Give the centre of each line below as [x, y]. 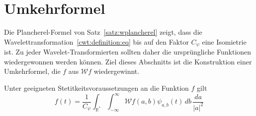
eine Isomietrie [224, 41]
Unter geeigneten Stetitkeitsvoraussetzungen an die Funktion [96, 87]
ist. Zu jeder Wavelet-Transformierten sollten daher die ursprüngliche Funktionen [128, 52]
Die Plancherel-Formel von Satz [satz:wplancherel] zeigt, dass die [103, 32]
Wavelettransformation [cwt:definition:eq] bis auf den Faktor [96, 41]
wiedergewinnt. [117, 71]
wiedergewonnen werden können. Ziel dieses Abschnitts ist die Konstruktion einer [128, 61]
